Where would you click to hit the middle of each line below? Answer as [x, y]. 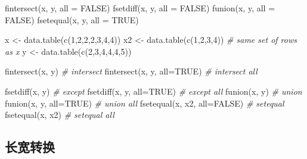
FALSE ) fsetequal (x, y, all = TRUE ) [72, 19]
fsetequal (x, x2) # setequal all [60, 115]
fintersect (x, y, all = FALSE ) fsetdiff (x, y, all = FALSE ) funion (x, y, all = [140, 8]
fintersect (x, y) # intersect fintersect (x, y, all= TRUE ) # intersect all [131, 71]
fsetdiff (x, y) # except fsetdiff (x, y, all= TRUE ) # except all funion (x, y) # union [153, 91]
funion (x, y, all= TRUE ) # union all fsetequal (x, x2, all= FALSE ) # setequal [145, 103]
